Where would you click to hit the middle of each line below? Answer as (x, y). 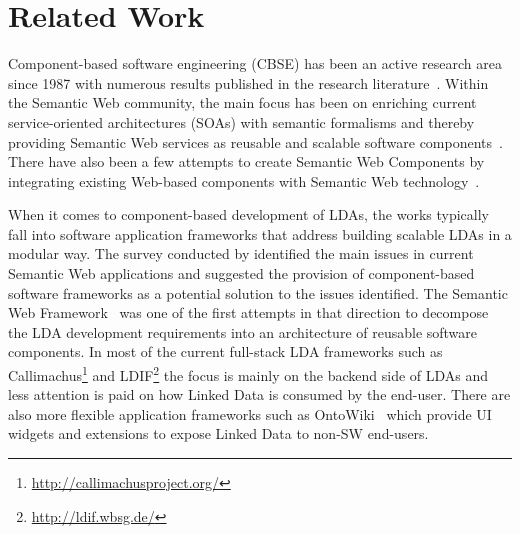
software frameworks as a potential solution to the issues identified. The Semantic (258, 292)
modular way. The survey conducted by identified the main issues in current (241, 253)
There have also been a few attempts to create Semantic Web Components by (246, 161)
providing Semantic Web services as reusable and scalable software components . (255, 141)
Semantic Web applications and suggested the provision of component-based (241, 273)
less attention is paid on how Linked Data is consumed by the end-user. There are (259, 394)
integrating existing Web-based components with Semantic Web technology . (244, 180)
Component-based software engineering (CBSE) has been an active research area (255, 63)
